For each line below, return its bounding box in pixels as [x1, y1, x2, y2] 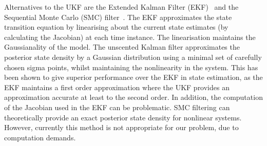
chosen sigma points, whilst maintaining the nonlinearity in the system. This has [4, 61, 258, 72]
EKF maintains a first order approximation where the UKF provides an [4, 81, 230, 92]
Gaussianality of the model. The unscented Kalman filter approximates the [4, 41, 240, 52]
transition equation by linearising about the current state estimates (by [4, 22, 228, 32]
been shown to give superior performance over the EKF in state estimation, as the [4, 72, 263, 82]
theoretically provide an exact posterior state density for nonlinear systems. [4, 112, 242, 122]
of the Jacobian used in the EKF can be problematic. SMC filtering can [4, 101, 230, 112]
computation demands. [4, 132, 76, 142]
